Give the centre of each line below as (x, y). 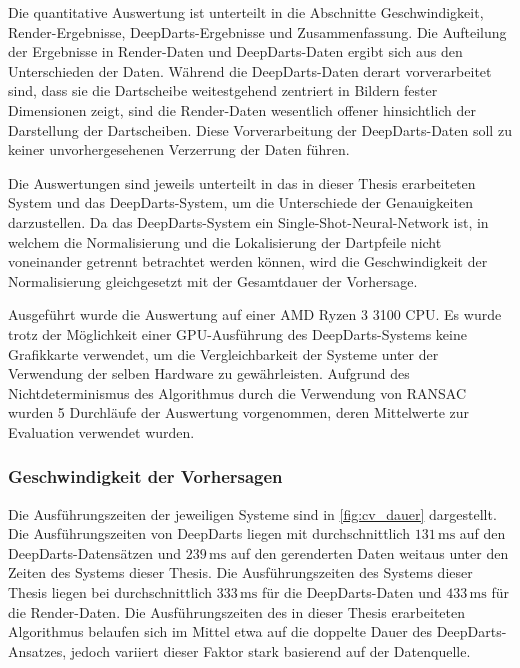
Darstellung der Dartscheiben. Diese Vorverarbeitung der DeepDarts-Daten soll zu (260, 129)
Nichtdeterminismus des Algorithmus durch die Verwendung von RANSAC (237, 392)
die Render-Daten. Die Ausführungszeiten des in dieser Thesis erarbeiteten (237, 611)
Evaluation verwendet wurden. (101, 431)
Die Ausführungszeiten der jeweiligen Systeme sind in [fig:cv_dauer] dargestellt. (252, 513)
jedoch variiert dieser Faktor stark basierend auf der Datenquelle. (270, 650)
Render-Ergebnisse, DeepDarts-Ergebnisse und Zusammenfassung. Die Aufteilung (257, 31)
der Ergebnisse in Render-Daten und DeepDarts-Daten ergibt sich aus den (235, 51)
